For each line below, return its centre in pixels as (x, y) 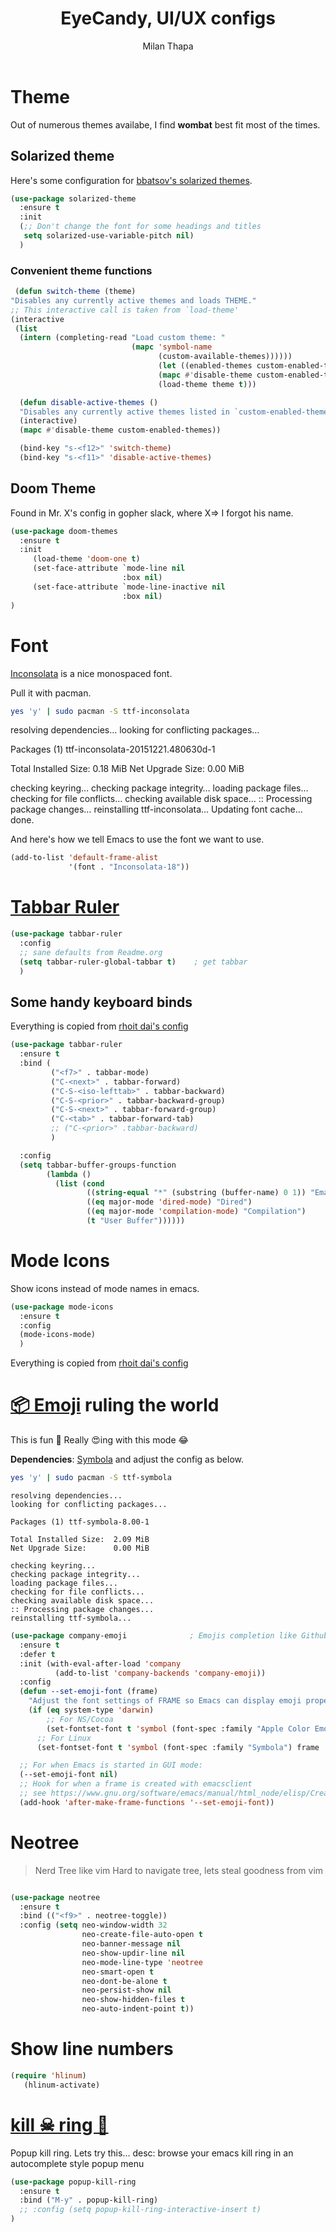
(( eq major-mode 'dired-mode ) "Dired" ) (169, 1202)
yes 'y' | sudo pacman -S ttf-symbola (91, 1478)
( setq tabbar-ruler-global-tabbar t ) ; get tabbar (133, 962)
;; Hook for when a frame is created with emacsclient (136, 1784)
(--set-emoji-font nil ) (68, 1775)
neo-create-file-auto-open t (142, 1935)
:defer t (37, 1654)
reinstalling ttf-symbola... (71, 1618)
